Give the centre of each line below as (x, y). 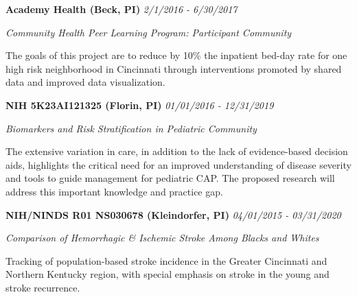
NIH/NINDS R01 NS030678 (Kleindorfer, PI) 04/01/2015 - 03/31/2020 (173, 214)
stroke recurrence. (43, 287)
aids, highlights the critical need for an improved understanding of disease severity (178, 164)
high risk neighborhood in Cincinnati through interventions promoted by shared (174, 68)
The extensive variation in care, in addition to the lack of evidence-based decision (177, 151)
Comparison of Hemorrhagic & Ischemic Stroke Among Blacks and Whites (162, 238)
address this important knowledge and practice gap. (114, 191)
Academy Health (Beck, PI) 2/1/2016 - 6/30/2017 (122, 9)
